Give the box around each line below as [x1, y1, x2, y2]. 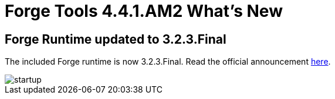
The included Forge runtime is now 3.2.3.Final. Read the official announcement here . [5, 56, 331, 67]
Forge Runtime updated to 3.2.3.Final [5, 31, 226, 47]
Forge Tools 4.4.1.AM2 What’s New [5, 1, 283, 21]
